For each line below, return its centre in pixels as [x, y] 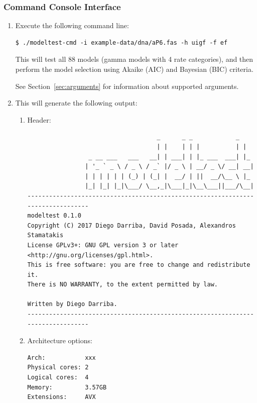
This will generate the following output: [76, 103]
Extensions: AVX [61, 397]
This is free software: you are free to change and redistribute [139, 265]
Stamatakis [45, 235]
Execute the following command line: [72, 25]
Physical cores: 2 [58, 368]
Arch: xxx [61, 358]
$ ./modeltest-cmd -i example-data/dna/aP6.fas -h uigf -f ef [121, 42]
